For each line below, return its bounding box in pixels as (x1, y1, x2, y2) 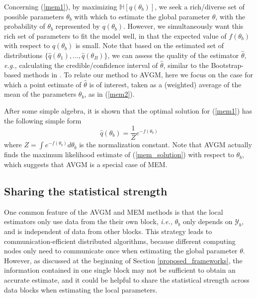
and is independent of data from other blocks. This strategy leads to (4, 226, 212, 236)
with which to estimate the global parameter (74, 11, 210, 21)
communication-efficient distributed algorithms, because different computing (4, 236, 236, 246)
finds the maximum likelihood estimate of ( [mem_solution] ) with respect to (4, 149, 234, 160)
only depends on (182, 216, 233, 227)
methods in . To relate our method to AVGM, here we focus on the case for (23, 69, 254, 80)
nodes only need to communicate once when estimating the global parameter (4, 245, 238, 256)
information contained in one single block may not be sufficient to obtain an (4, 265, 236, 275)
